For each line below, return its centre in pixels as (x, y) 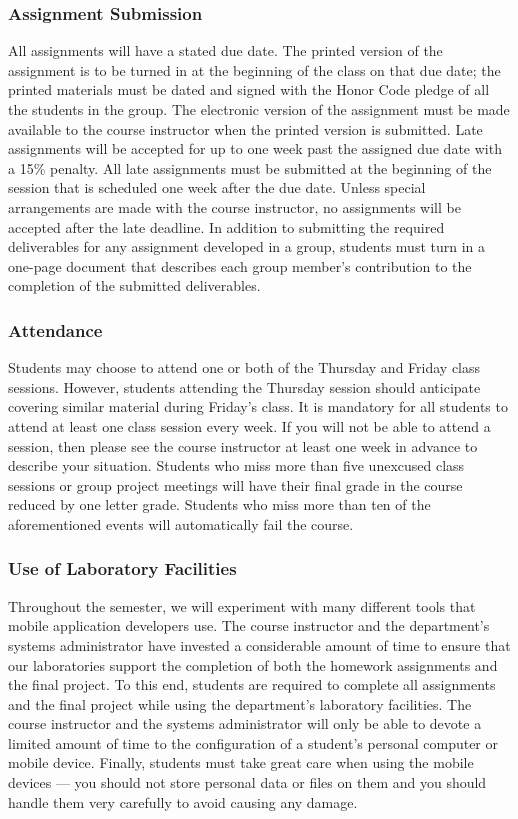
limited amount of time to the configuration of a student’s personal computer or (253, 742)
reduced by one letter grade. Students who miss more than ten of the (219, 504)
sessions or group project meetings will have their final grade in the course (235, 484)
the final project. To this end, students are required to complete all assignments (252, 684)
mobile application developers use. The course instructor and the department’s (249, 625)
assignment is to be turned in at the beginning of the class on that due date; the (254, 69)
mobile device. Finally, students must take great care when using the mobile (241, 762)
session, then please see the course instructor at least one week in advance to (243, 445)
